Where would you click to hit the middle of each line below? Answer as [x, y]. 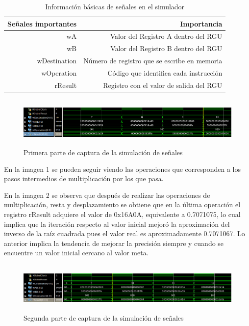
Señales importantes [42, 23]
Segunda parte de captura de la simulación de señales [104, 318]
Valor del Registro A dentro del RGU [166, 36]
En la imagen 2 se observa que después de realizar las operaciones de [107, 195]
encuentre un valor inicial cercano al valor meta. [76, 253]
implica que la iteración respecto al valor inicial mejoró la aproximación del [117, 224]
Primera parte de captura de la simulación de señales [103, 152]
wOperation [59, 72]
